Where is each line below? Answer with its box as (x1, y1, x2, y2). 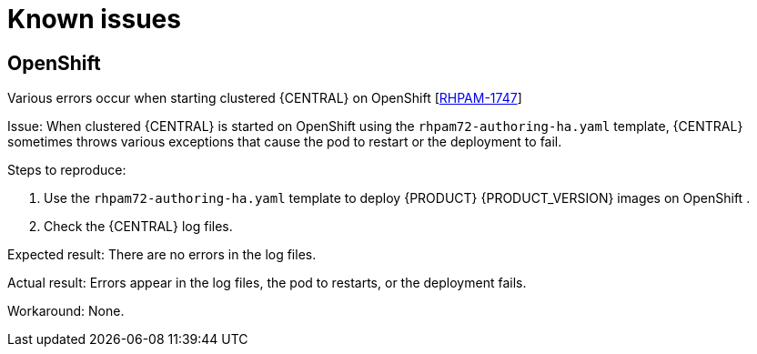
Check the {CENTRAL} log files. (44, 218, 233, 235)
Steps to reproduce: (7, 162, 126, 178)
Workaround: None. (7, 303, 125, 319)
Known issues (7, 4, 181, 35)
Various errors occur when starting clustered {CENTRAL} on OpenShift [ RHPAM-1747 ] (7, 90, 522, 106)
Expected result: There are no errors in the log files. (7, 247, 317, 263)
